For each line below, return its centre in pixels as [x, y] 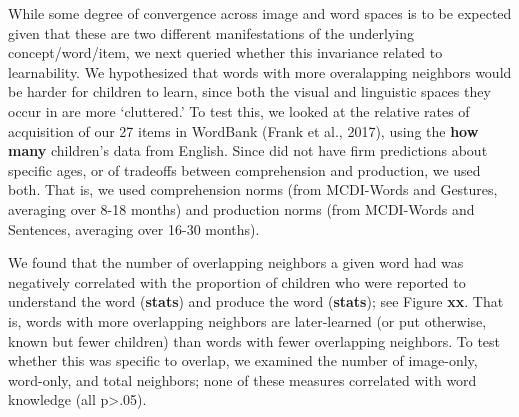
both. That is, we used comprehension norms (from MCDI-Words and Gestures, [253, 189]
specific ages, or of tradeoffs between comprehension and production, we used [244, 169]
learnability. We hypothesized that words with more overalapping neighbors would [260, 71]
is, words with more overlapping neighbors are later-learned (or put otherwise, [247, 320]
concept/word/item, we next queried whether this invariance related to [225, 52]
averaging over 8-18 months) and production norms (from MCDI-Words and [241, 208]
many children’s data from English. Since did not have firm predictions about [248, 150]
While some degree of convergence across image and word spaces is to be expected [260, 13]
